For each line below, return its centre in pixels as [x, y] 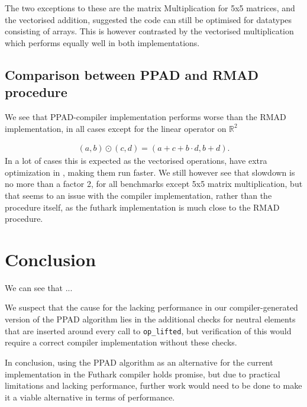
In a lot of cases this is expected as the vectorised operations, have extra [136, 161]
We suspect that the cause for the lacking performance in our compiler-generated [151, 307]
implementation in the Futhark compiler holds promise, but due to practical [143, 374]
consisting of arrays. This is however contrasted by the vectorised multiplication [149, 31]
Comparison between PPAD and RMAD [132, 74]
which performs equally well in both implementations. [102, 42]
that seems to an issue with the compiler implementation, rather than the [138, 195]
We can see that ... [39, 287]
